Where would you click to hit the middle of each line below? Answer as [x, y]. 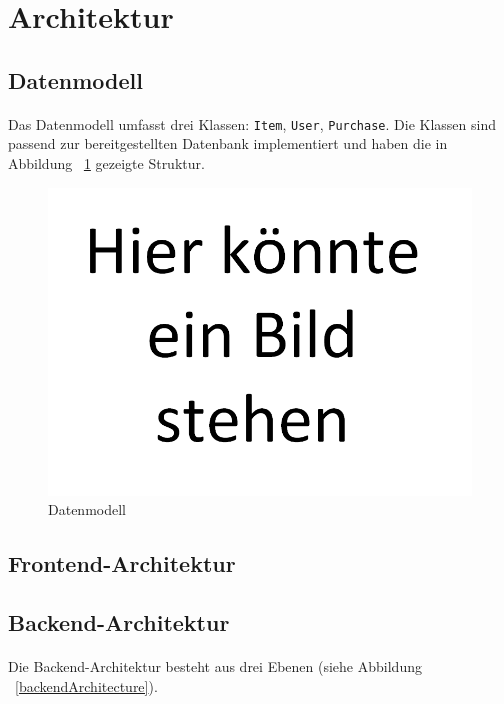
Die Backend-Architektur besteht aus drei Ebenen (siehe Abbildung [215, 666]
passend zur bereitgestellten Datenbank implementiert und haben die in [228, 143]
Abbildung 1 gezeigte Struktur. [106, 163]
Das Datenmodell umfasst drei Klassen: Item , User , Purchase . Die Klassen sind [252, 123]
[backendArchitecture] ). [86, 685]
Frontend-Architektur [122, 563]
